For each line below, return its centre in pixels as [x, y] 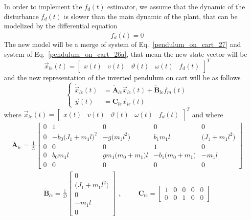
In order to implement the [43, 6]
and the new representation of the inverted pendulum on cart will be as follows [122, 77]
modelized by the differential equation [61, 26]
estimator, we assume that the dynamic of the [176, 6]
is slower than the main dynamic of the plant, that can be [151, 16]
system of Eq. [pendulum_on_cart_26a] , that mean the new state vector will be [125, 54]
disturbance [21, 16]
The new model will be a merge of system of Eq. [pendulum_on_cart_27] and [123, 44]
